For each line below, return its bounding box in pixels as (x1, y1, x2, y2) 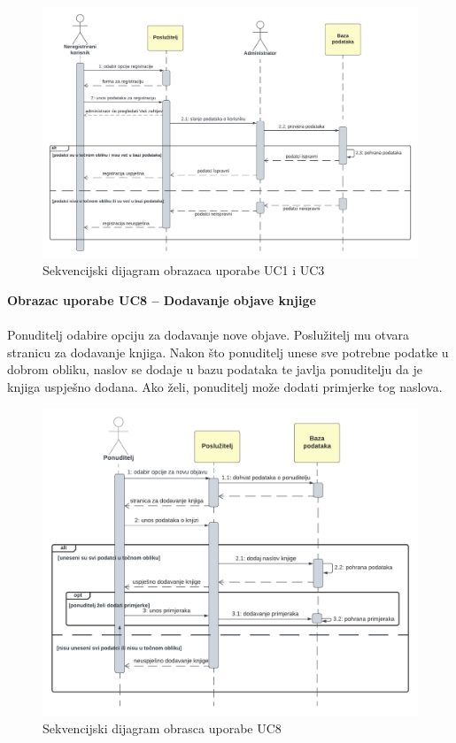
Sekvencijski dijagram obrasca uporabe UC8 (43, 718, 282, 737)
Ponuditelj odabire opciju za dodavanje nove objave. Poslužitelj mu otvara (7, 326, 410, 343)
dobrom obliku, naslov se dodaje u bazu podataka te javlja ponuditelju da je (7, 360, 422, 379)
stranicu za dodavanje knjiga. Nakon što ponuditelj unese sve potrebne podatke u (7, 342, 449, 361)
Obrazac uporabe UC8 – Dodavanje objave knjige (7, 290, 316, 309)
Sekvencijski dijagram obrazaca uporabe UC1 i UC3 (43, 261, 325, 280)
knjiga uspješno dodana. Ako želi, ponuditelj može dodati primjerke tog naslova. (7, 377, 443, 395)
